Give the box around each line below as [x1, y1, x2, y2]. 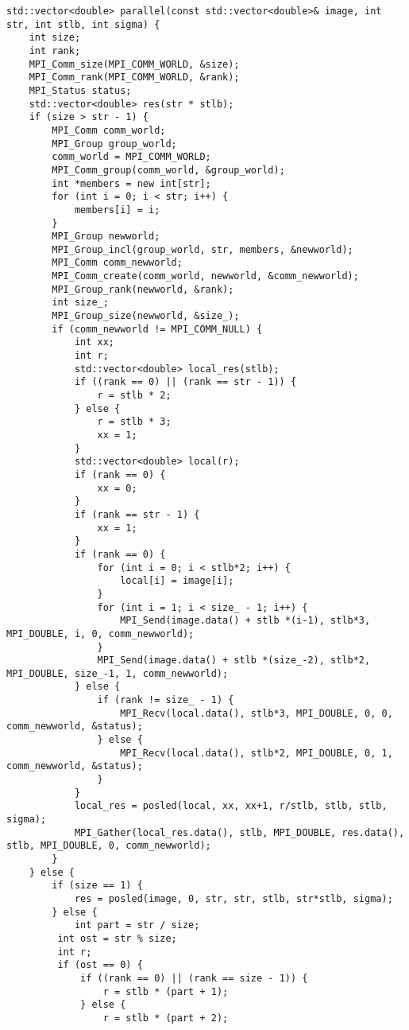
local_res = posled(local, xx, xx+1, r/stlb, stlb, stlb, [74, 800, 388, 812]
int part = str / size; [74, 919, 200, 931]
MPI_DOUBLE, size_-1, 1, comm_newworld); [6, 667, 229, 679]
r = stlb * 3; [97, 416, 172, 428]
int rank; [29, 45, 81, 56]
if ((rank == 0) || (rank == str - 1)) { [74, 376, 297, 388]
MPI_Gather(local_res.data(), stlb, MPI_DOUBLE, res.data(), [74, 826, 405, 838]
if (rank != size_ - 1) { [97, 694, 234, 706]
